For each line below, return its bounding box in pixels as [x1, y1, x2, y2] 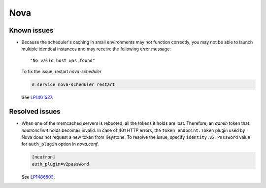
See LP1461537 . [21, 94, 54, 101]
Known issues [9, 26, 54, 35]
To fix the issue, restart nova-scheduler [21, 69, 102, 75]
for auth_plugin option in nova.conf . [21, 141, 99, 147]
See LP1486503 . [21, 174, 55, 180]
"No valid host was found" [30, 57, 96, 63]
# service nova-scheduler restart [32, 82, 115, 87]
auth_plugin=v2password [32, 161, 90, 167]
